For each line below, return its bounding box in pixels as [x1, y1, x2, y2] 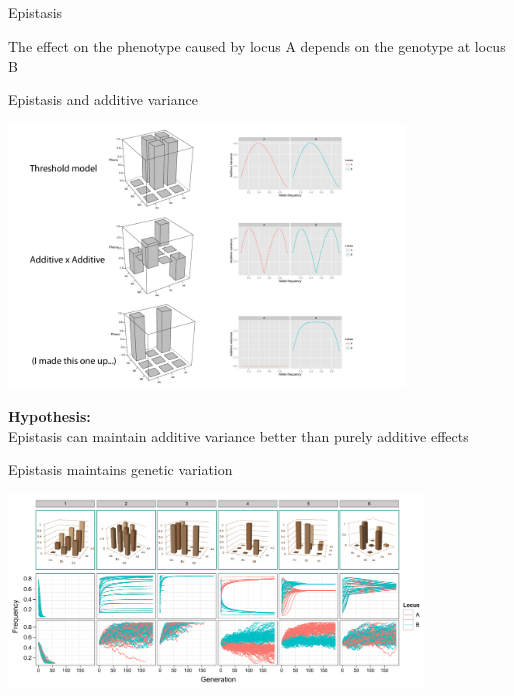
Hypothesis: [8, 405, 91, 426]
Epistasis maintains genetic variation [8, 459, 233, 480]
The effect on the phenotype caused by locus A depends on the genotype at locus [8, 35, 506, 56]
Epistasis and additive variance [8, 89, 198, 110]
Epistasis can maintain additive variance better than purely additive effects [8, 425, 469, 446]
